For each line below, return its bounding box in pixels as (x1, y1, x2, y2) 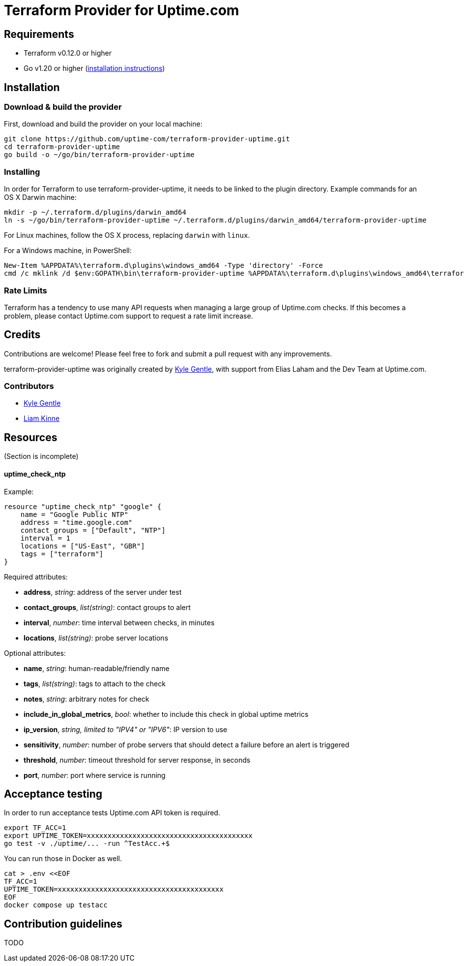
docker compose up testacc (4, 901, 108, 909)
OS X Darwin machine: (4, 193, 77, 202)
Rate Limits (4, 285, 47, 295)
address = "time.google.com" (20, 518, 133, 526)
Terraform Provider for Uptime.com (4, 2, 239, 19)
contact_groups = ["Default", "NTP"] (20, 526, 166, 534)
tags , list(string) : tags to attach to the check (24, 679, 166, 688)
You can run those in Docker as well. (4, 854, 122, 863)
